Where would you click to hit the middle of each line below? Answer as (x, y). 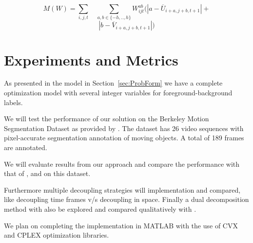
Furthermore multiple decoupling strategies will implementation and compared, (122, 189)
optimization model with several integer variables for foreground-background (118, 93)
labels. (13, 102)
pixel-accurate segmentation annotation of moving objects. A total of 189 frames (124, 138)
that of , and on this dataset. (47, 173)
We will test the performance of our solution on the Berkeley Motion (107, 119)
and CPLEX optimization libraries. (57, 235)
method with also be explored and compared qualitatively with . (100, 209)
